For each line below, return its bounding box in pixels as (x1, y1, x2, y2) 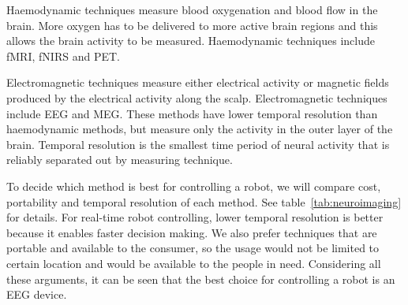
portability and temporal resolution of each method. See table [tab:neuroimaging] (6, 193, 402, 210)
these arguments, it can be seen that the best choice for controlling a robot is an (6, 270, 395, 287)
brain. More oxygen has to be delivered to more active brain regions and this (6, 17, 378, 33)
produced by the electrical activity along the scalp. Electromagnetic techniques (6, 89, 387, 106)
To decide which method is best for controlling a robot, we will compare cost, (6, 177, 381, 194)
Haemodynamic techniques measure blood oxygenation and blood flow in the (6, 2, 378, 17)
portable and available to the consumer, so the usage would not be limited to (6, 240, 380, 256)
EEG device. (6, 286, 67, 303)
